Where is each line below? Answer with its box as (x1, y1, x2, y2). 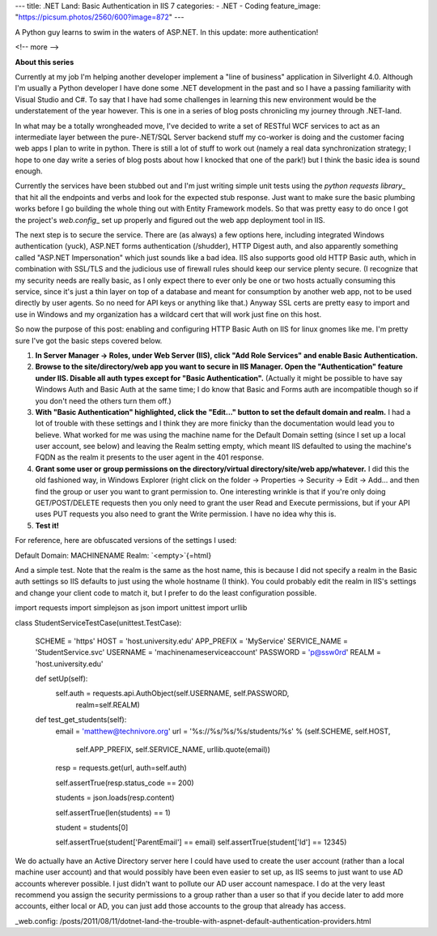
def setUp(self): (35, 673, 88, 684)
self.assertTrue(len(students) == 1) (55, 807, 172, 818)
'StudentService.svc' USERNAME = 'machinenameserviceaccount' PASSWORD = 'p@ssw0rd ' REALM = (35, 648, 382, 657)
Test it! (35, 520, 60, 530)
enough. (15, 166, 44, 176)
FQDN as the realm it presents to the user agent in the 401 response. (35, 452, 265, 462)
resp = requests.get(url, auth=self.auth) (55, 763, 188, 773)
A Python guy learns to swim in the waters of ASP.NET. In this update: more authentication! (15, 27, 319, 36)
